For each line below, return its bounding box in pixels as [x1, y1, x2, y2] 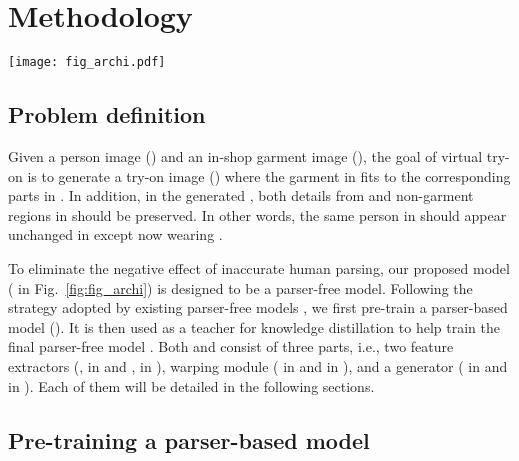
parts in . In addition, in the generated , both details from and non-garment [8, 185, 474, 206]
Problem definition [8, 99, 206, 130]
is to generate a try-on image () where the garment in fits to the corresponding [27, 165, 511, 186]
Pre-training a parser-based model [8, 424, 370, 455]
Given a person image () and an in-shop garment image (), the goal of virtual [8, 145, 483, 166]
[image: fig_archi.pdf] [8, 55, 166, 70]
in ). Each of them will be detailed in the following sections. [8, 375, 375, 396]
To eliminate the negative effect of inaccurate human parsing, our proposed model [8, 257, 510, 278]
